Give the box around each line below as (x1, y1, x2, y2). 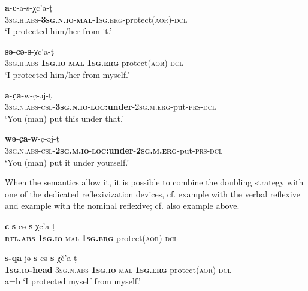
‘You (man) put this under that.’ (5, 112, 124, 124)
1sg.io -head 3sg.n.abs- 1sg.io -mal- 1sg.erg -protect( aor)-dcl (5, 263, 231, 275)
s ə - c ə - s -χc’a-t (5, 44, 55, 57)
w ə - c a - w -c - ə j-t (5, 132, 60, 145)
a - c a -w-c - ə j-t (5, 88, 52, 101)
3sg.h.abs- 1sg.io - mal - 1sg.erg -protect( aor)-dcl (5, 56, 183, 69)
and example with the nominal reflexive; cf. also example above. (5, 199, 240, 212)
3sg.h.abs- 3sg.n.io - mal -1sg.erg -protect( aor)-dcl (5, 13, 188, 25)
